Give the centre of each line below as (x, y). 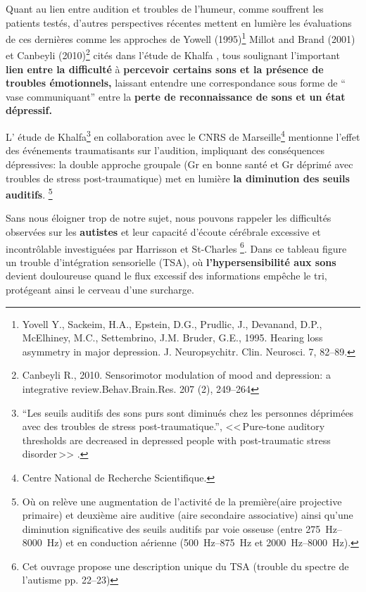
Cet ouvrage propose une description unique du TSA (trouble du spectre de (185, 566)
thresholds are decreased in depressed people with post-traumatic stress (176, 440)
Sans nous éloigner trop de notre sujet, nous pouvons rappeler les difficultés (169, 218)
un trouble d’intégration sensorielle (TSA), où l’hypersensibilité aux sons (171, 262)
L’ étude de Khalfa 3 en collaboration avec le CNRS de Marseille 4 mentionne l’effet (183, 136)
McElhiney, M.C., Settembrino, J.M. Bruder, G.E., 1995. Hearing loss (172, 338)
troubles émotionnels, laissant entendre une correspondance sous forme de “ (176, 83)
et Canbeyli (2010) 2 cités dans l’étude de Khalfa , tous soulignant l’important (173, 54)
